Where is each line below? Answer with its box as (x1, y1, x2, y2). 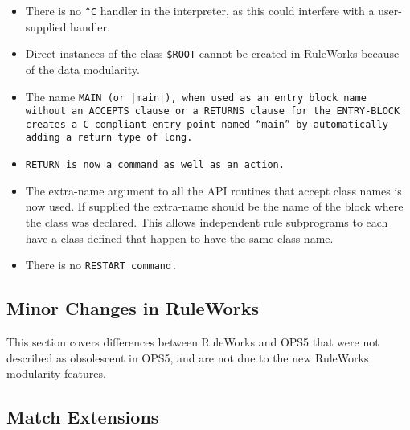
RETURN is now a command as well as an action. (25, 159, 285, 171)
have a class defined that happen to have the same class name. (25, 229, 334, 246)
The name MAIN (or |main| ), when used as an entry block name (25, 88, 367, 104)
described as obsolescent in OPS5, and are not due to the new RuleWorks (6, 349, 369, 366)
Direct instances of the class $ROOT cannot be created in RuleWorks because (25, 45, 400, 62)
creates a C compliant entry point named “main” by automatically (25, 118, 388, 130)
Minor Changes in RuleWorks (6, 296, 259, 321)
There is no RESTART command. (25, 256, 178, 273)
